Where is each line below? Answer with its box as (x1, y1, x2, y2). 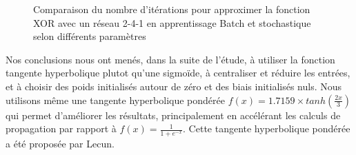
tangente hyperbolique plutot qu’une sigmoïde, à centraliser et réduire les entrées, (6, 65, 350, 80)
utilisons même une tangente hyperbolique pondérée (6, 92, 225, 107)
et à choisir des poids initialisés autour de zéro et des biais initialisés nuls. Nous (6, 79, 342, 93)
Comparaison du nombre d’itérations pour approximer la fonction (33, 2, 310, 16)
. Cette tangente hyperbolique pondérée (183, 121, 350, 136)
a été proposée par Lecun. (6, 136, 115, 150)
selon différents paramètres (33, 29, 146, 43)
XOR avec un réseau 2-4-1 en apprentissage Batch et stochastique (33, 15, 311, 30)
